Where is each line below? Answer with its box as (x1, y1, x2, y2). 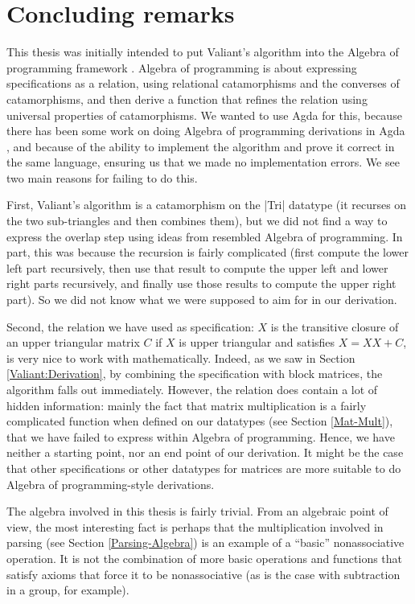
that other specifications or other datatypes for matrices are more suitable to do (6, 459, 401, 476)
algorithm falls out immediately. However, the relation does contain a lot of (6, 381, 378, 397)
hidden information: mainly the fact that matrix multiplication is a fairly (6, 397, 367, 413)
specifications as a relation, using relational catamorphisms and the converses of (6, 75, 400, 92)
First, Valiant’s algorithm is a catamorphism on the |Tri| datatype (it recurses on (6, 196, 407, 213)
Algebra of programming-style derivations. (6, 475, 215, 492)
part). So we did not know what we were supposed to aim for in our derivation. (6, 291, 397, 308)
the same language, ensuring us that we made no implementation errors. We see (6, 154, 400, 171)
